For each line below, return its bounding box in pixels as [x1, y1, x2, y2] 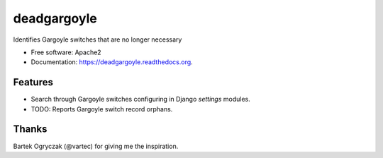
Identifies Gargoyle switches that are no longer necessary [13, 35, 182, 44]
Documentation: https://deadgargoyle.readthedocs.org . [30, 58, 193, 66]
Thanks [13, 123, 48, 135]
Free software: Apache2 [30, 48, 102, 56]
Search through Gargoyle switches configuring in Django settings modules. [30, 95, 251, 104]
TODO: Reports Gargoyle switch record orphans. [30, 104, 173, 113]
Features [13, 76, 53, 88]
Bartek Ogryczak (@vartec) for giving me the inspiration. [13, 142, 179, 150]
